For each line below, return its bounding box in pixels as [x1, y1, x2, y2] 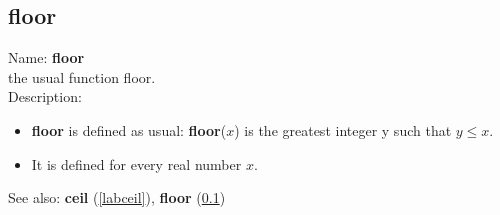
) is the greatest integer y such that [234, 119, 452, 140]
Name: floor [8, 47, 85, 68]
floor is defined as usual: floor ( [31, 119, 227, 140]
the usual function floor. [8, 66, 156, 87]
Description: [8, 86, 82, 107]
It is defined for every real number [31, 153, 242, 174]
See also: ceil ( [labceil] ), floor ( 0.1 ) [8, 187, 226, 208]
